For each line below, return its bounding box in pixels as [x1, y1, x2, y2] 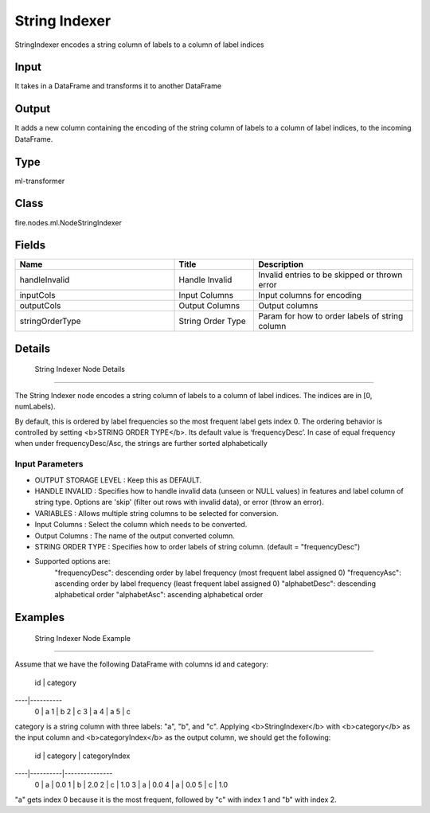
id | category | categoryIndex [34, 751, 131, 760]
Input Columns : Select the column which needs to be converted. [34, 520, 248, 530]
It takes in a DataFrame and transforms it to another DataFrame [14, 81, 222, 91]
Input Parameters [14, 459, 84, 470]
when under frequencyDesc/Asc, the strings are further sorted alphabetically [14, 439, 268, 448]
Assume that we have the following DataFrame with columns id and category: [14, 659, 268, 669]
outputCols [19, 300, 61, 311]
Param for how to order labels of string [258, 311, 404, 322]
